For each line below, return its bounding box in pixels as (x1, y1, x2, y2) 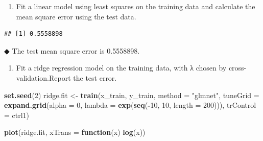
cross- (228, 62, 247, 73)
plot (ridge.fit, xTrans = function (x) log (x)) (4, 127, 146, 137)
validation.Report (16, 72, 71, 83)
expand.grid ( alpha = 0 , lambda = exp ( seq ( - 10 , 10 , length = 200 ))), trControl (4, 100, 256, 110)
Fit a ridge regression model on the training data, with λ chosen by (16, 62, 227, 73)
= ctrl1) (4, 109, 30, 120)
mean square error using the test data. (16, 11, 136, 21)
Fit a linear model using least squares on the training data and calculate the (16, 1, 255, 11)
